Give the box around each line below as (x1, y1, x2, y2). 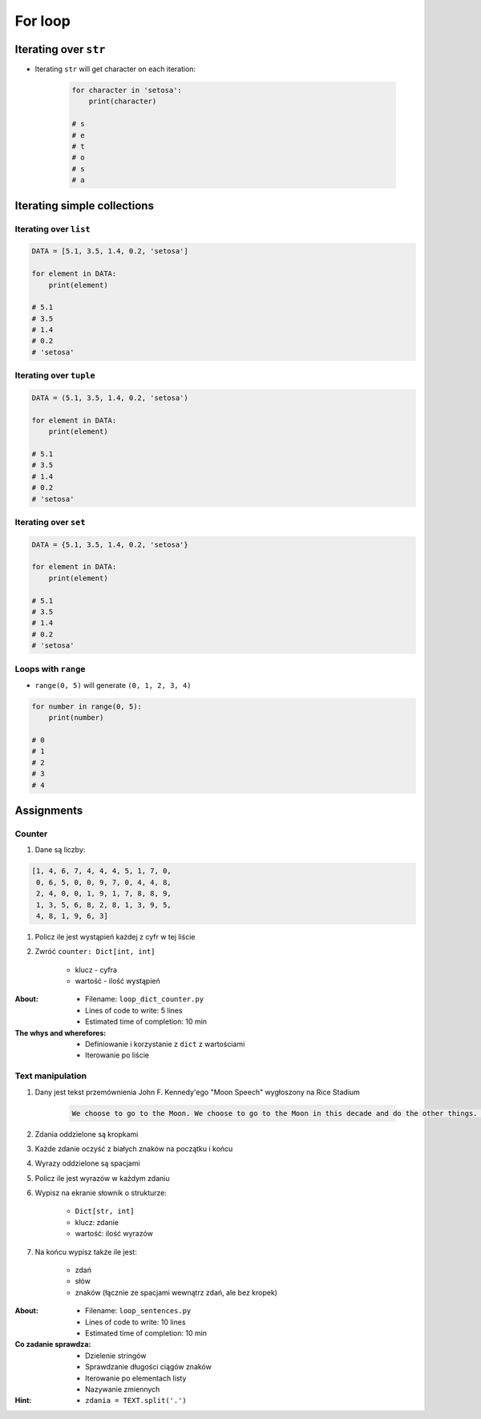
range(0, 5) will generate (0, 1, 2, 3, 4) (34, 680, 192, 689)
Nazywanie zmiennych (85, 1384, 160, 1394)
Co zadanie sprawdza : (14, 1340, 91, 1349)
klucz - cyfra (75, 964, 118, 974)
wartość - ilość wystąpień (75, 976, 160, 986)
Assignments (14, 804, 83, 818)
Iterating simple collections (14, 199, 154, 212)
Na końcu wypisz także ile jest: (34, 1247, 138, 1256)
